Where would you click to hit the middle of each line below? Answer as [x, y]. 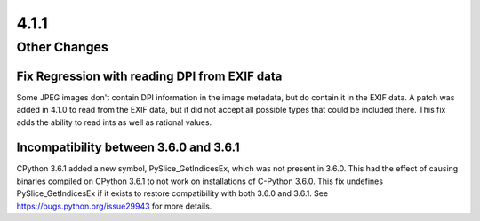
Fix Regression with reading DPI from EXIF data [149, 76]
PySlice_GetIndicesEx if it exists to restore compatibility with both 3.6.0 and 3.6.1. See [172, 193]
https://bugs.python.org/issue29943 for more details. [114, 206]
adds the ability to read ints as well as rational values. [114, 122]
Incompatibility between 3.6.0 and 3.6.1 [128, 148]
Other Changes [62, 47]
